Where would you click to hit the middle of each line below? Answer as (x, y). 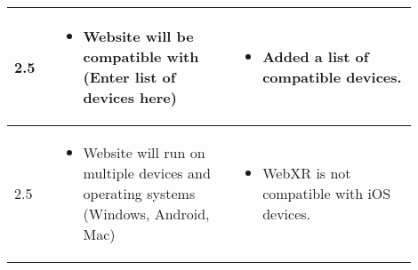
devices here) (130, 97)
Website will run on (144, 152)
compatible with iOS (327, 193)
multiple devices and (147, 173)
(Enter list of (129, 77)
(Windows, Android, (146, 214)
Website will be (138, 36)
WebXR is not (307, 173)
